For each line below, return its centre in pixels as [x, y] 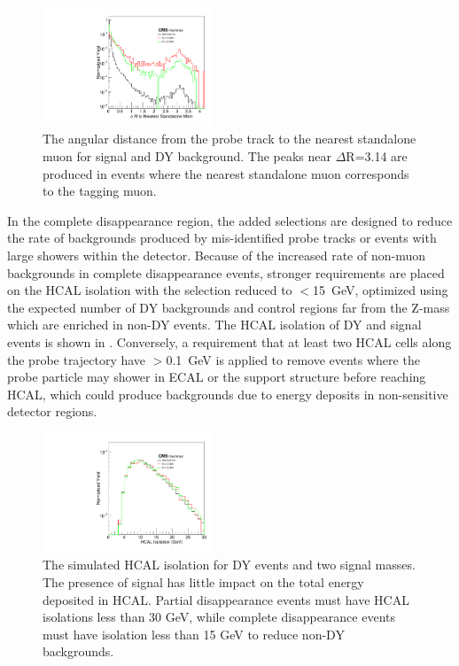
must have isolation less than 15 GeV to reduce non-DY [194, 634]
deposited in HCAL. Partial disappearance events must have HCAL [226, 599]
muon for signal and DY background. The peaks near [187, 156]
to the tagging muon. [100, 191]
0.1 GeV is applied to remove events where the [293, 359]
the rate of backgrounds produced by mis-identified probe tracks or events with [222, 238]
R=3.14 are [377, 156]
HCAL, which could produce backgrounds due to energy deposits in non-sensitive [228, 394]
